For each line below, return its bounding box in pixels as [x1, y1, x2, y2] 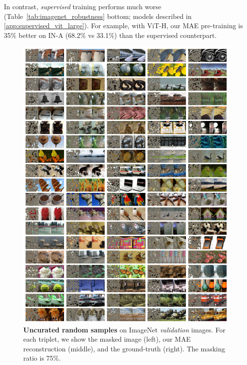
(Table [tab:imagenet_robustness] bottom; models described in [4, 11, 192, 21]
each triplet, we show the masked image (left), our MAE [23, 334, 191, 344]
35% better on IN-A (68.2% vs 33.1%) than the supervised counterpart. [4, 30, 217, 40]
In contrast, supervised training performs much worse [4, 1, 162, 11]
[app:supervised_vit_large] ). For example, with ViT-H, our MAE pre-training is [4, 20, 243, 31]
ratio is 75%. [23, 353, 61, 363]
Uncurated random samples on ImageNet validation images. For [23, 324, 226, 334]
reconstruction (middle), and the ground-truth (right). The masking [23, 343, 225, 353]
